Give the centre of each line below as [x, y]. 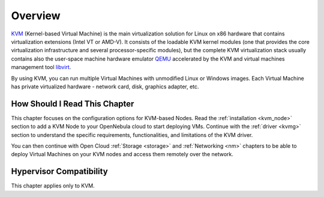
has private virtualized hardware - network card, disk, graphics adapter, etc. [105, 86]
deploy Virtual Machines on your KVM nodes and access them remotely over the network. [122, 154]
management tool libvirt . [41, 67]
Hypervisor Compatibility [59, 171]
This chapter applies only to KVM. [53, 186]
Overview [36, 16]
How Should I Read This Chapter [73, 104]
